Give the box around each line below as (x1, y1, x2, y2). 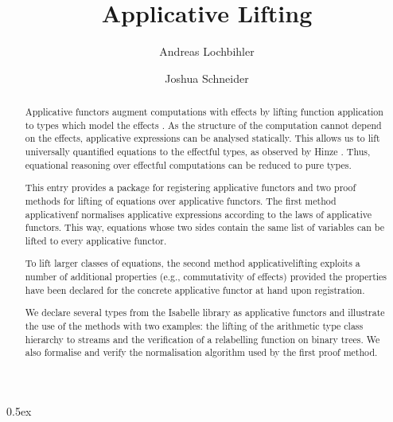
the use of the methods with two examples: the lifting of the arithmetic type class (25, 318, 364, 332)
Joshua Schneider (165, 69, 249, 86)
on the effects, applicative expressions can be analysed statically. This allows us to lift (25, 131, 380, 145)
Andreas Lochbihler (159, 43, 255, 60)
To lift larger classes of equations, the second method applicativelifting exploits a (25, 256, 360, 270)
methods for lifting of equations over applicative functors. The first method (25, 193, 337, 207)
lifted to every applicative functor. (25, 233, 167, 247)
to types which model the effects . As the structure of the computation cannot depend (25, 118, 382, 131)
